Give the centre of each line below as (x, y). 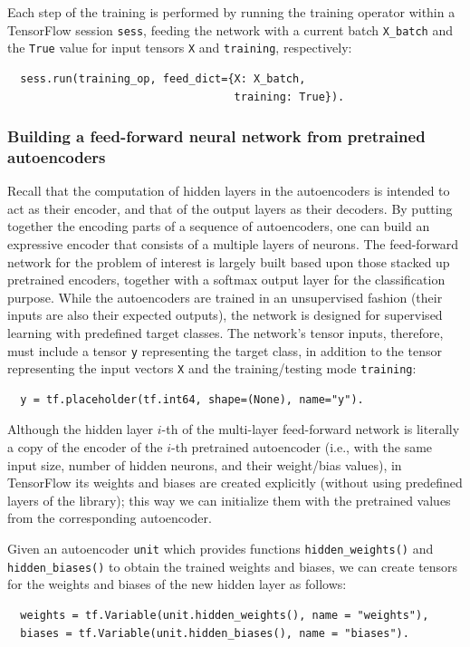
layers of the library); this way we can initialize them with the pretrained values (229, 500)
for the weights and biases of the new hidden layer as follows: (177, 584)
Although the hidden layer (81, 429)
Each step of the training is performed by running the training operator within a (231, 12)
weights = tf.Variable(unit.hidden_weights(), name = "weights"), (225, 615)
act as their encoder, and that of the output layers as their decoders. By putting (230, 208)
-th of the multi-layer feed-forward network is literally (311, 429)
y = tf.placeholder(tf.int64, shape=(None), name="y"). (192, 399)
